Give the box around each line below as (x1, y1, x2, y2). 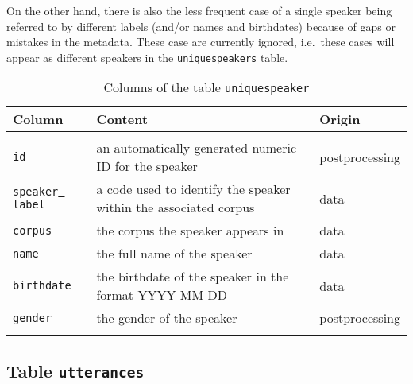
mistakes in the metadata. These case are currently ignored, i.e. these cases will (6, 33, 395, 50)
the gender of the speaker (96, 308, 237, 328)
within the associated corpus (96, 198, 255, 217)
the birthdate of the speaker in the (96, 267, 289, 286)
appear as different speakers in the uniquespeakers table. (6, 48, 288, 65)
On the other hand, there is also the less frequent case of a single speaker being (6, 2, 392, 18)
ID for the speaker (96, 157, 198, 176)
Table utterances (6, 358, 145, 382)
